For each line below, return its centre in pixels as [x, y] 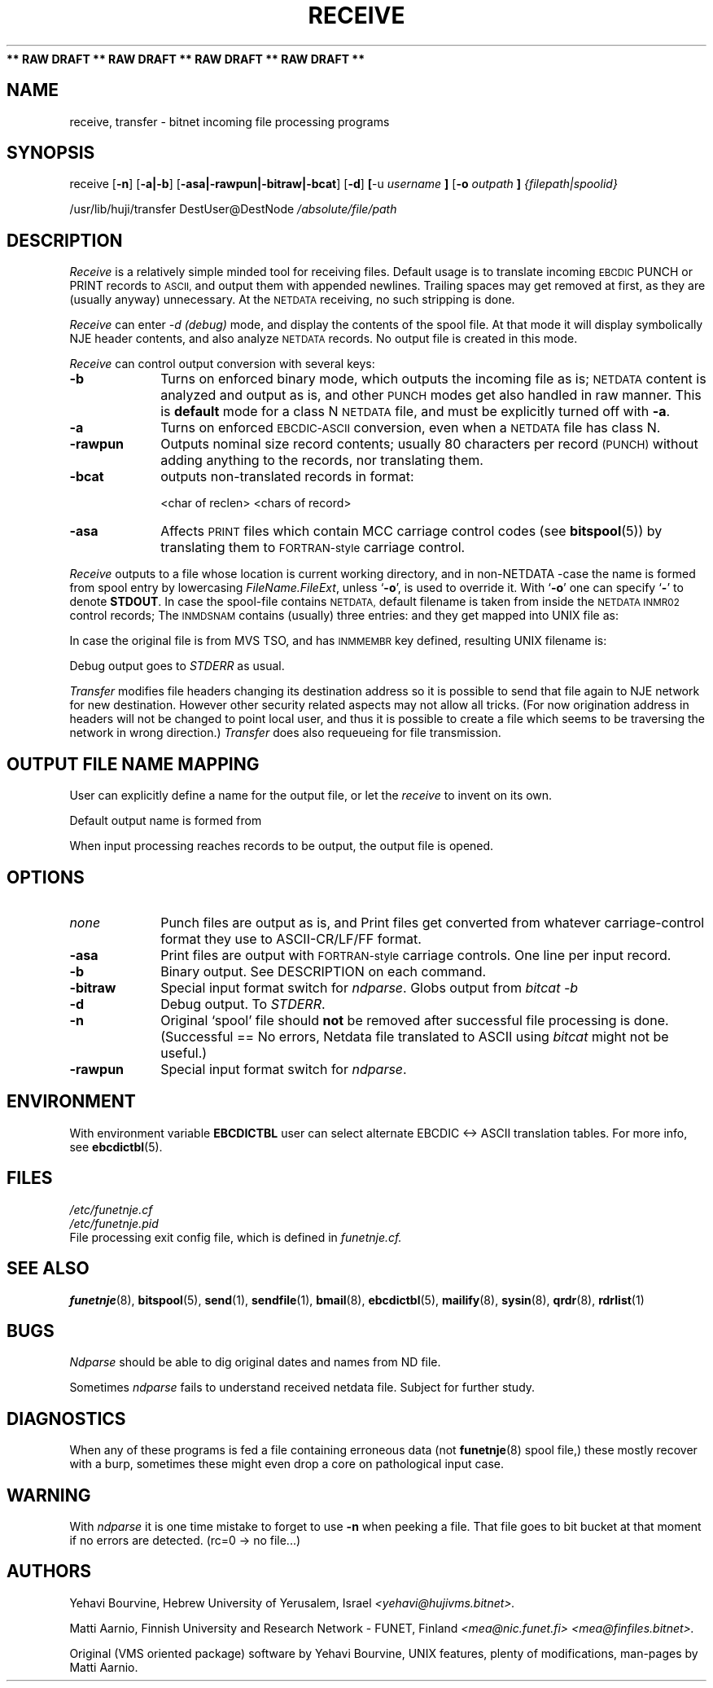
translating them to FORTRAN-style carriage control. [313, 548]
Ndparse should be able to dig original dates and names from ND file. [255, 1362]
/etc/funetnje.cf [111, 1209]
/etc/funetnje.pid [114, 1223]
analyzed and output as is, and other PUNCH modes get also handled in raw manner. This [431, 395]
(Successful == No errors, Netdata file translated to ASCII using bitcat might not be [415, 1036]
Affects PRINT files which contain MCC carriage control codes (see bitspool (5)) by [411, 531]
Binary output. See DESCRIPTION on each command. [324, 971]
